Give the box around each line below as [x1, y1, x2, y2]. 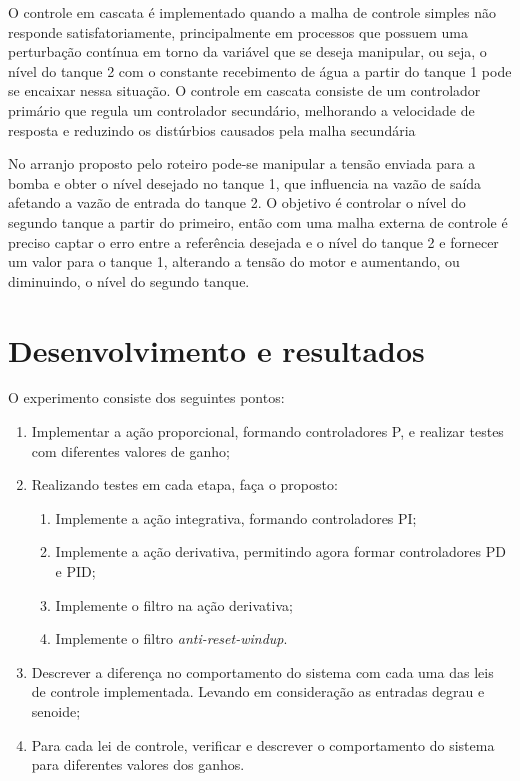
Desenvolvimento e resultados [8, 329, 425, 370]
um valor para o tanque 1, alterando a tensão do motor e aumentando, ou [8, 251, 460, 272]
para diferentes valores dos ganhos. [31, 754, 245, 775]
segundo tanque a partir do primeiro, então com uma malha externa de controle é [8, 211, 508, 232]
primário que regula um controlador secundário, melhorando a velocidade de [8, 99, 475, 120]
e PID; [55, 561, 96, 581]
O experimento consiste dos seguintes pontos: [8, 387, 285, 408]
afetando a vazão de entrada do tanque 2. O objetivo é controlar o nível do [8, 192, 466, 213]
